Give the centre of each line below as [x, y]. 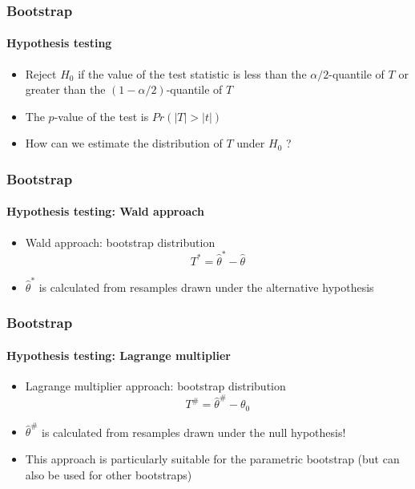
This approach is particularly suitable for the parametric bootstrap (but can [212, 459]
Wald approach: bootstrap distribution [120, 242]
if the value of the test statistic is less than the [192, 73]
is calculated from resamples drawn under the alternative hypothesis [206, 287]
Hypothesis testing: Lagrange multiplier [119, 355]
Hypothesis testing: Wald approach [105, 211]
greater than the [65, 89]
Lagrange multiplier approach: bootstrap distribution [155, 385]
